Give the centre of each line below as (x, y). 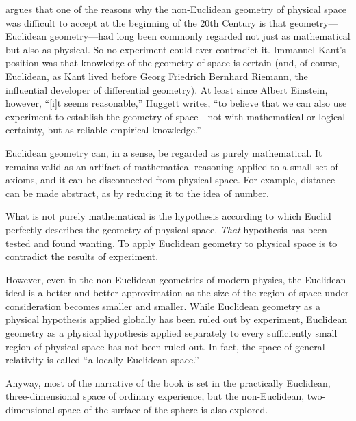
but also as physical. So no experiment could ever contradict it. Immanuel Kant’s (176, 49)
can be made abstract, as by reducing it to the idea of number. (137, 193)
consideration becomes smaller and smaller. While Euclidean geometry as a (163, 306)
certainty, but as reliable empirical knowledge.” (103, 130)
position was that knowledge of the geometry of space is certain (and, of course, (173, 63)
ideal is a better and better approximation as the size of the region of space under (177, 293)
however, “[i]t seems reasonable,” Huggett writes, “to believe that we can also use (176, 103)
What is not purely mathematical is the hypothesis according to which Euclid (168, 216)
